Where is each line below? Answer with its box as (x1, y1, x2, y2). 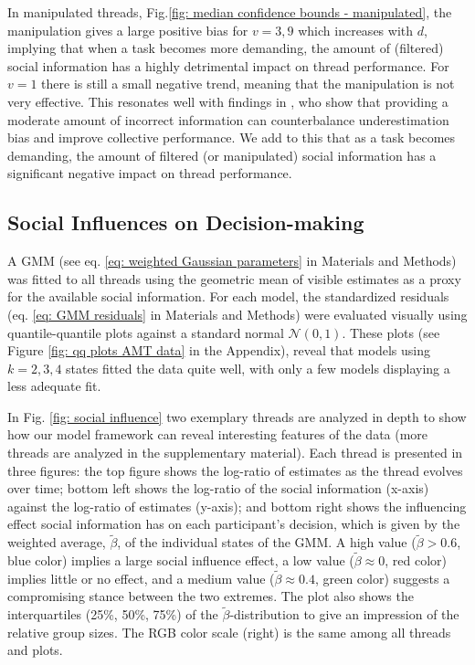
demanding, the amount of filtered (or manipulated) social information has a (7, 145, 437, 164)
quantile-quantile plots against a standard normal (7, 322, 284, 342)
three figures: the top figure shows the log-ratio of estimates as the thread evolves (7, 460, 463, 480)
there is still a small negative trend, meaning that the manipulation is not (41, 74, 455, 93)
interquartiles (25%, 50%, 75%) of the (7, 605, 218, 624)
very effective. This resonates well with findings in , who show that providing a (7, 91, 449, 111)
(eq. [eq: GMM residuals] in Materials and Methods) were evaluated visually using (7, 304, 468, 323)
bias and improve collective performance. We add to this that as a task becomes (7, 128, 456, 147)
